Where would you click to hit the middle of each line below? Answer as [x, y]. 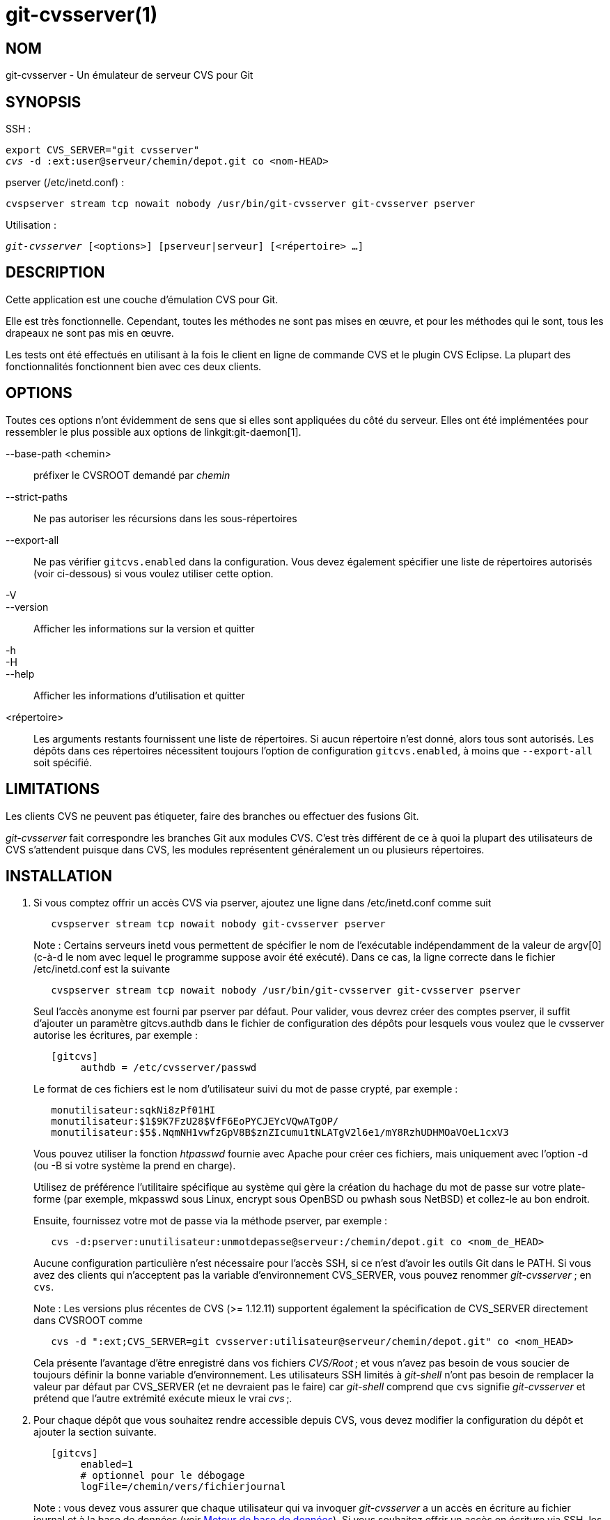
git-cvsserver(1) [82, 15]
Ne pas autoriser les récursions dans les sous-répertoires [165, 518]
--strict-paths [37, 496]
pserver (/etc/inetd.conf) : [65, 183]
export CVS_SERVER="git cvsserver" [103, 150]
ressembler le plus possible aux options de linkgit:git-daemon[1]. [154, 432]
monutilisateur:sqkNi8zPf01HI [133, 1110]
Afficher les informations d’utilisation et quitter [139, 695]
